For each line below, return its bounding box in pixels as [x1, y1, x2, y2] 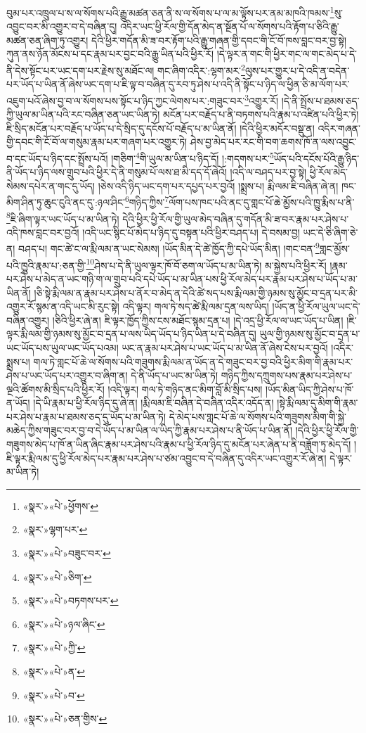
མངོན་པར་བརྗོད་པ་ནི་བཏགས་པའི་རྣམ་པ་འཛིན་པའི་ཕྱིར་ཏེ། [162, 107, 359, 122]
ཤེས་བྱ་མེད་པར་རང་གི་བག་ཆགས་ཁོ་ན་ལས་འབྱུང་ [190, 134, 357, 149]
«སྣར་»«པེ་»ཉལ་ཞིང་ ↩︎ [22, 616, 105, 631]
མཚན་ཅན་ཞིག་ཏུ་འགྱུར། [6, 32, 89, 47]
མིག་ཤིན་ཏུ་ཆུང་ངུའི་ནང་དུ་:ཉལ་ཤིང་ [6, 195, 125, 209]
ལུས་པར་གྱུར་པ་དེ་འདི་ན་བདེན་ [244, 63, 350, 77]
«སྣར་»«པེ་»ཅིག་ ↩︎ [22, 569, 92, 584]
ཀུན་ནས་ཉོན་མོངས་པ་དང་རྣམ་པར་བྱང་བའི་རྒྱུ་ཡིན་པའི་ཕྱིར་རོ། [6, 46, 214, 61]
